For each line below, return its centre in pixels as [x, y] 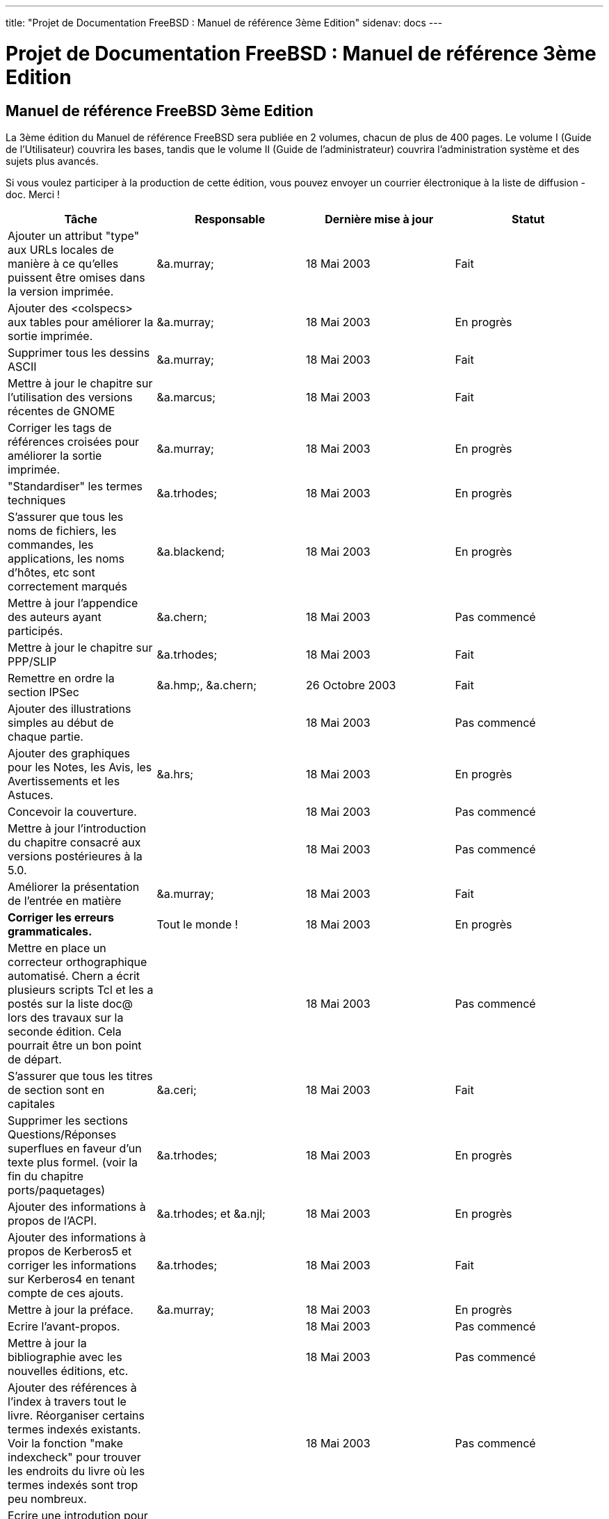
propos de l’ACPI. [52, 1220]
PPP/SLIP [32, 661]
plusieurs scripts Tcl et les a [81, 989]
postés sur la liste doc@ [71, 1003]
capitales [31, 1103]
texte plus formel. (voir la [73, 1162]
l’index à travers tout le [67, 1401]
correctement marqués [67, 586]
